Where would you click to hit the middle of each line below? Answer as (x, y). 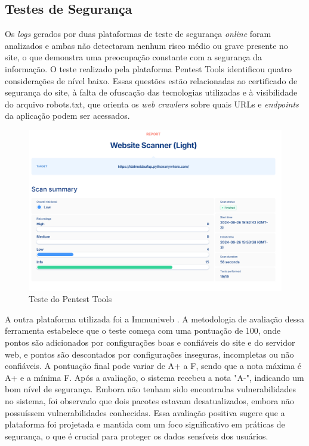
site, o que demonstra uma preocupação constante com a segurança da (133, 57)
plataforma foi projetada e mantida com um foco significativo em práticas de (145, 424)
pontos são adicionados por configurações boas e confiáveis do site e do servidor (150, 342)
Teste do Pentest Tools (70, 299)
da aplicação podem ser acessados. (67, 116)
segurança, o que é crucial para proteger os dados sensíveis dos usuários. (137, 436)
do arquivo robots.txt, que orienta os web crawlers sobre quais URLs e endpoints (152, 104)
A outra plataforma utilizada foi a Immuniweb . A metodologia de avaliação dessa (154, 319)
